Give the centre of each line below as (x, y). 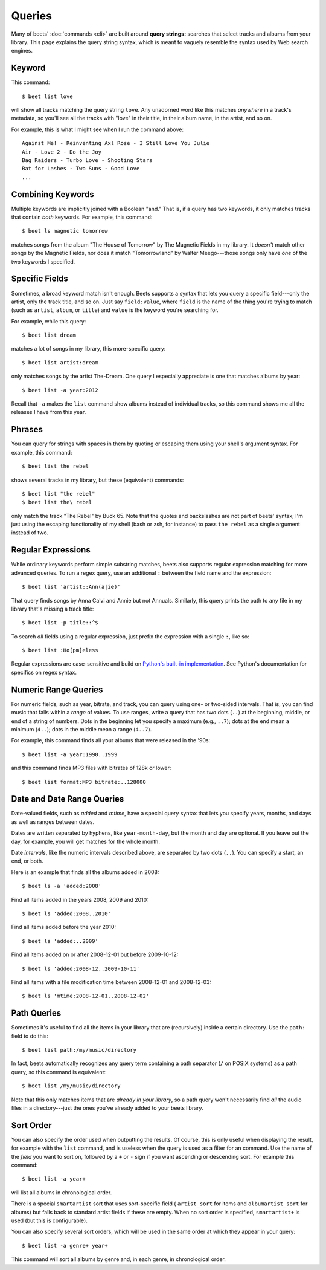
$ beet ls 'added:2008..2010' (67, 913)
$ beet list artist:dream (60, 362)
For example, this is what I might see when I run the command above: (97, 129)
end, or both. (27, 861)
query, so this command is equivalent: (58, 1072)
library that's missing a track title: (53, 609)
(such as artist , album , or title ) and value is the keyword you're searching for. (115, 310)
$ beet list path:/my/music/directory (79, 1050)
